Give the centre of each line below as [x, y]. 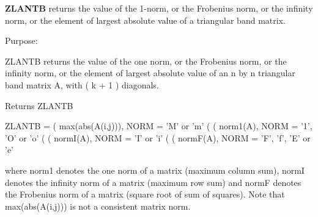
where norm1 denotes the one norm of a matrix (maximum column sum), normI [155, 170]
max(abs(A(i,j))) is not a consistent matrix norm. [98, 206]
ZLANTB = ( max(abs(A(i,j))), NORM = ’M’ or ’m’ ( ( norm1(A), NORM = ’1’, [159, 126]
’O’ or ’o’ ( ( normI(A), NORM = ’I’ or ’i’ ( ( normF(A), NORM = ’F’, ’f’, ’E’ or [158, 137]
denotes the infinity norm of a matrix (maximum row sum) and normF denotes [153, 182]
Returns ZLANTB [39, 105]
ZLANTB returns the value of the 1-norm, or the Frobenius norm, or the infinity [159, 8]
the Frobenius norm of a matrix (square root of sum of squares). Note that [145, 194]
